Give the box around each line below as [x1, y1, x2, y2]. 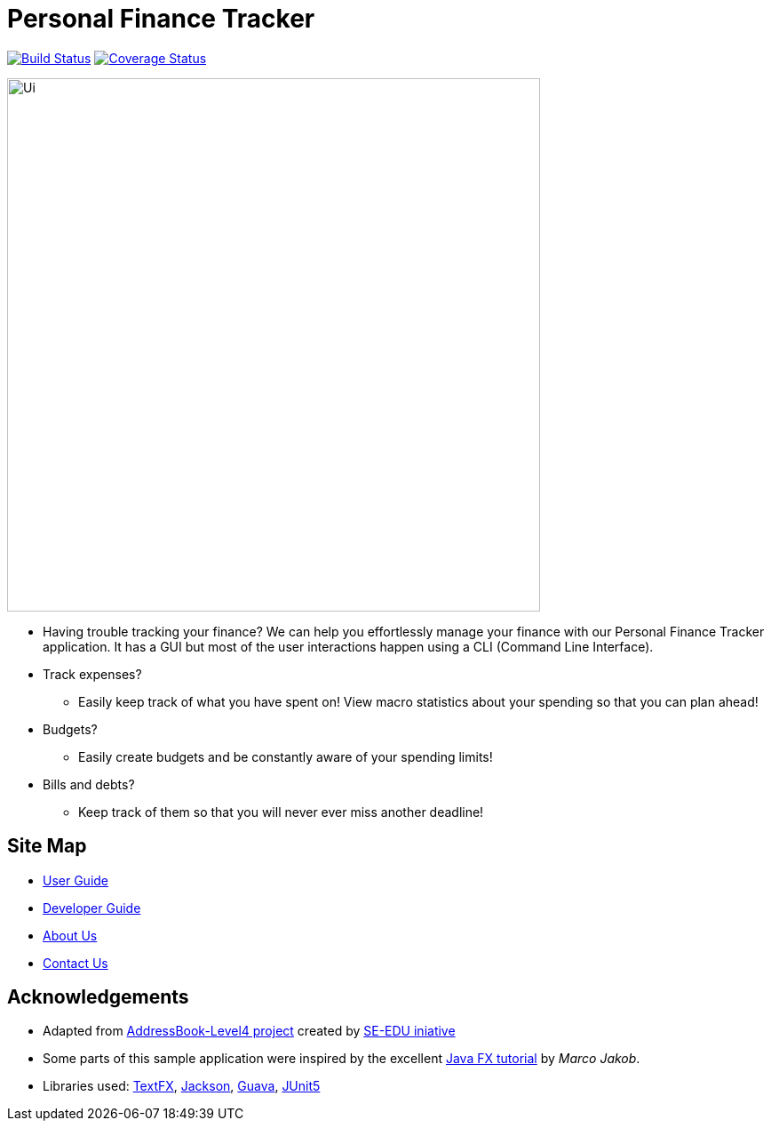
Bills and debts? [43, 776, 135, 792]
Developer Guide [43, 900, 141, 916]
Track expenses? [43, 666, 142, 682]
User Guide [43, 872, 109, 888]
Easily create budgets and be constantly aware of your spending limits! [78, 748, 493, 764]
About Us [43, 927, 98, 943]
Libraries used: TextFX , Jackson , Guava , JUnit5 [43, 1078, 321, 1094]
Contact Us [43, 955, 108, 971]
